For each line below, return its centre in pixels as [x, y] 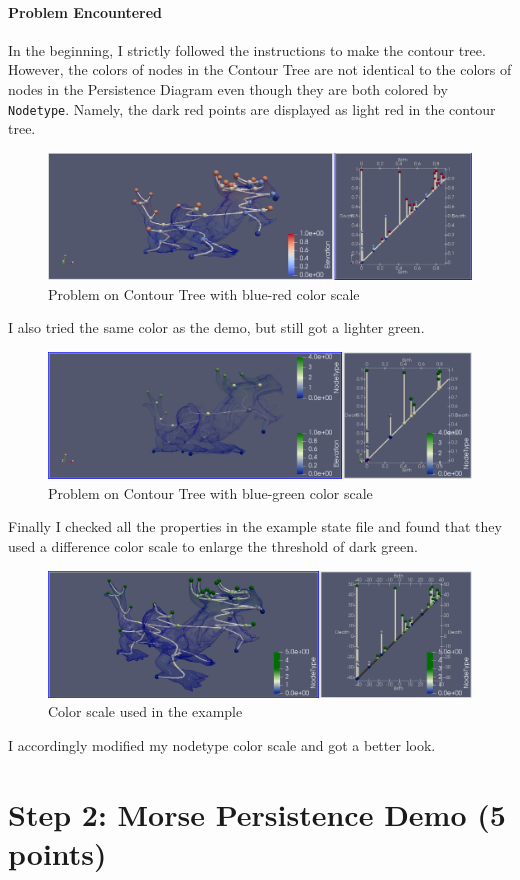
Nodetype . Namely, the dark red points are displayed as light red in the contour [252, 108]
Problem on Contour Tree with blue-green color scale [210, 492]
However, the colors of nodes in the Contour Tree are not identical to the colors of [260, 69]
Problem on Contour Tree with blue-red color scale [204, 293]
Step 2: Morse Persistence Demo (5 [257, 813]
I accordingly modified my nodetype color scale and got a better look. [222, 744]
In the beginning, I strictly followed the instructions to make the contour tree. [247, 49]
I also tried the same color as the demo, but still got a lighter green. [216, 327]
